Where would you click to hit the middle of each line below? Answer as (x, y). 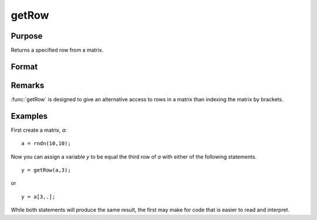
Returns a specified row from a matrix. (57, 50)
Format (24, 66)
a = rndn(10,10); (46, 144)
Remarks (28, 85)
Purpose (27, 36)
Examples (29, 116)
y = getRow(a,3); (46, 170)
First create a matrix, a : (39, 130)
